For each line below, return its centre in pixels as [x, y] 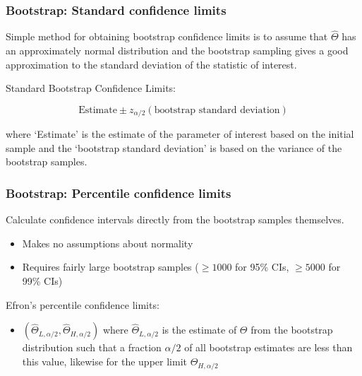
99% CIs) [42, 281]
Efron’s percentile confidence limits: [83, 304]
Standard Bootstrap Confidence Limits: [91, 88]
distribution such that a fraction [92, 347]
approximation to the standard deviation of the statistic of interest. [151, 64]
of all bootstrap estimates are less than [269, 347]
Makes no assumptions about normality [108, 243]
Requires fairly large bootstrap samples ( [110, 267]
